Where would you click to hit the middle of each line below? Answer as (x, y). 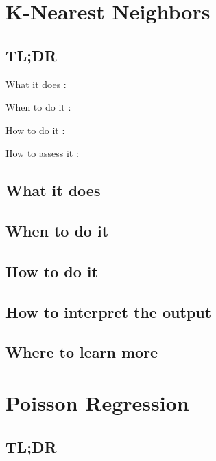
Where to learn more (82, 352)
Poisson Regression (97, 403)
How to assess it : (42, 153)
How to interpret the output (109, 311)
